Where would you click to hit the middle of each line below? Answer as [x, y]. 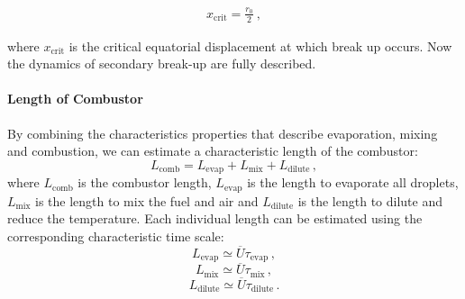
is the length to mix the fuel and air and [147, 200]
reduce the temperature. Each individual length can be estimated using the [215, 218]
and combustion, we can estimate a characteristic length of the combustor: [213, 151]
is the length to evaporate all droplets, [353, 182]
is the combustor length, [145, 182]
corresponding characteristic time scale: [116, 236]
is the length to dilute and [370, 200]
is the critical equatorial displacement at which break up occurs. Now [260, 45]
